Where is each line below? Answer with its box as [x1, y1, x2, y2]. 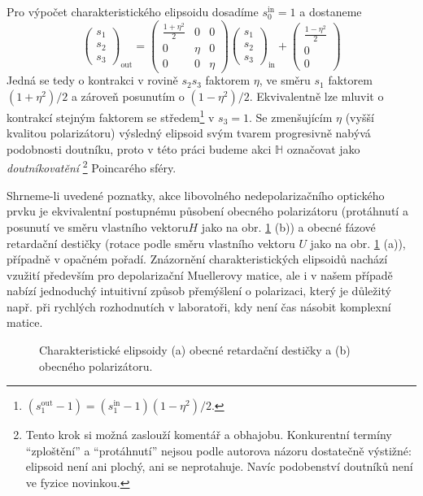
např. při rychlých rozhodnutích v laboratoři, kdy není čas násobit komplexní [7, 298, 391, 315]
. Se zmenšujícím [249, 108, 333, 125]
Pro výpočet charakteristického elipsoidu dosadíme [7, 3, 259, 20]
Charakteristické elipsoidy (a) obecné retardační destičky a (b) [39, 342, 351, 359]
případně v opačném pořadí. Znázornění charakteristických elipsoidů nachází [7, 250, 388, 268]
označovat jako [286, 140, 360, 157]
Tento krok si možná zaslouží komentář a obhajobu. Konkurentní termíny [25, 426, 392, 443]
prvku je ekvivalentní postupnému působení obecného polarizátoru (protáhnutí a [7, 202, 408, 220]
